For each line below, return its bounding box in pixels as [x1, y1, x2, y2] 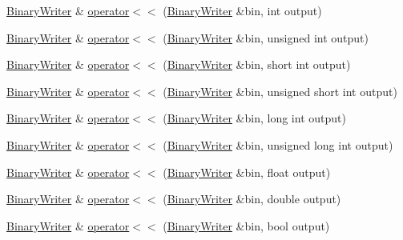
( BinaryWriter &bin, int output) [163, 2, 322, 18]
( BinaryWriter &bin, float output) [163, 163, 331, 180]
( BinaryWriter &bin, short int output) [163, 56, 351, 73]
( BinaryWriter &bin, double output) [163, 190, 341, 207]
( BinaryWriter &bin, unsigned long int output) [163, 136, 393, 153]
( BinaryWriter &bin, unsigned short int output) [163, 82, 397, 99]
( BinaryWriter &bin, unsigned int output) [163, 29, 369, 46]
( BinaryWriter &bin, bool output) [163, 217, 330, 234]
